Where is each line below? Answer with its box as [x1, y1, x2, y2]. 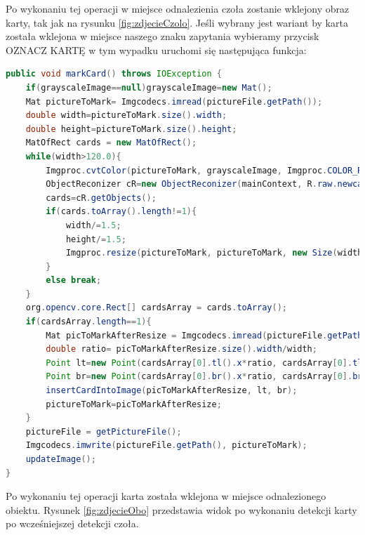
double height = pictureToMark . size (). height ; [25, 124, 237, 134]
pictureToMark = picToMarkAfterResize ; [46, 399, 222, 409]
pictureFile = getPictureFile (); [25, 426, 182, 437]
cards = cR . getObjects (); [46, 192, 157, 203]
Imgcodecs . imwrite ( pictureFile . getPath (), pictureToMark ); [25, 440, 307, 451]
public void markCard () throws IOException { [6, 69, 222, 79]
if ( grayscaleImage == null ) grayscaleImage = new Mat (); [25, 82, 272, 93]
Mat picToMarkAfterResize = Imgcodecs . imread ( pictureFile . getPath [46, 330, 363, 341]
